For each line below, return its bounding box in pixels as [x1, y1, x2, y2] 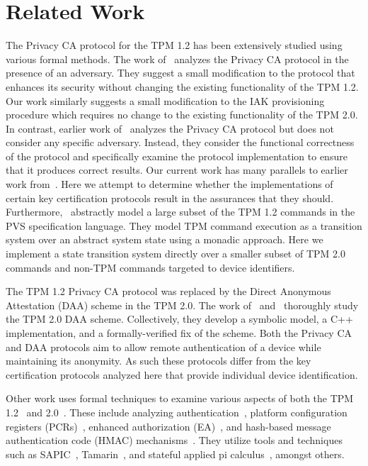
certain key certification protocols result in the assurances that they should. [6, 190, 334, 205]
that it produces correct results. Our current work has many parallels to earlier [6, 162, 348, 177]
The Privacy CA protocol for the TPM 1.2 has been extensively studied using [6, 38, 343, 52]
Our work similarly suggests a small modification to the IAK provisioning [6, 93, 325, 108]
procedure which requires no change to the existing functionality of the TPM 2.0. [6, 107, 358, 122]
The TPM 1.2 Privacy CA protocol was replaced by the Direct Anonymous [6, 284, 331, 299]
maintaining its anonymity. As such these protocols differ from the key [6, 353, 311, 368]
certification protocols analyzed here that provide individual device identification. [6, 367, 358, 382]
